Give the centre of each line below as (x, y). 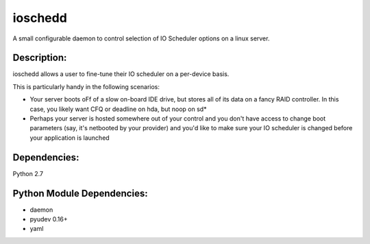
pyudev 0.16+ (49, 219)
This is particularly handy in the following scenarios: (86, 86)
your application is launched (70, 138)
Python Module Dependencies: (80, 193)
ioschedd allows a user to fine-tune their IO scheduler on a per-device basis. (121, 74)
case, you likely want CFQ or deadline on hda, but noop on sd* (118, 109)
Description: (40, 58)
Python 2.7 (28, 173)
